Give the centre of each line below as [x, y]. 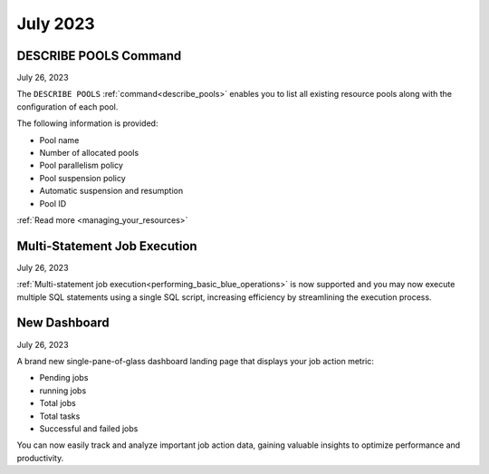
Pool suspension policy [82, 178]
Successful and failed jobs [89, 428]
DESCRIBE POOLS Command [99, 56]
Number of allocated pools [89, 153]
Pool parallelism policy [81, 165]
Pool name [59, 140]
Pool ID [53, 203]
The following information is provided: [87, 123]
